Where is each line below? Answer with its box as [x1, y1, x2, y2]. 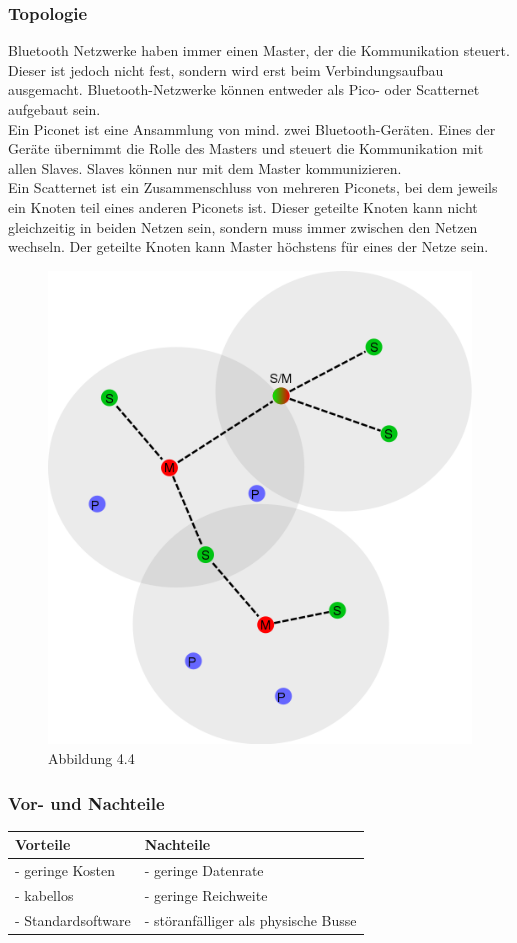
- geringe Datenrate [144, 860, 264, 881]
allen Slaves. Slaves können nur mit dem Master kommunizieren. [8, 157, 402, 178]
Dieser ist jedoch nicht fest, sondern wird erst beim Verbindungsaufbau [8, 59, 444, 80]
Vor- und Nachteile [8, 790, 165, 815]
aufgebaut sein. [8, 99, 101, 119]
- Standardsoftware [15, 909, 131, 930]
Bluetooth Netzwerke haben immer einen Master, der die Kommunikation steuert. [8, 40, 510, 61]
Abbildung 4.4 [48, 748, 135, 769]
